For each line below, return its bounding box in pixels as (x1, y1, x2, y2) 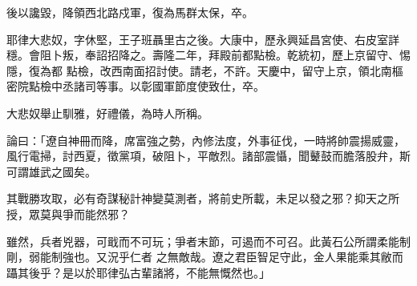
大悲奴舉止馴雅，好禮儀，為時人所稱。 (6, 104, 208, 121)
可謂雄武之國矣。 (6, 163, 96, 179)
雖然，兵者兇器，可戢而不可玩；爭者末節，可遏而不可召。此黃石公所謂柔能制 (6, 232, 411, 249)
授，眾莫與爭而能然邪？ (6, 205, 130, 222)
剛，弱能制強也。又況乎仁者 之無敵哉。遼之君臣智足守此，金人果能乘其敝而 (6, 248, 403, 265)
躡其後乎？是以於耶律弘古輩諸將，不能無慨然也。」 (6, 264, 270, 280)
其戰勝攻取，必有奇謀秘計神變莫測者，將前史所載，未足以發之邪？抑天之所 (6, 190, 399, 207)
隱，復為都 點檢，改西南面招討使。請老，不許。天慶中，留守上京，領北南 (6, 62, 392, 79)
